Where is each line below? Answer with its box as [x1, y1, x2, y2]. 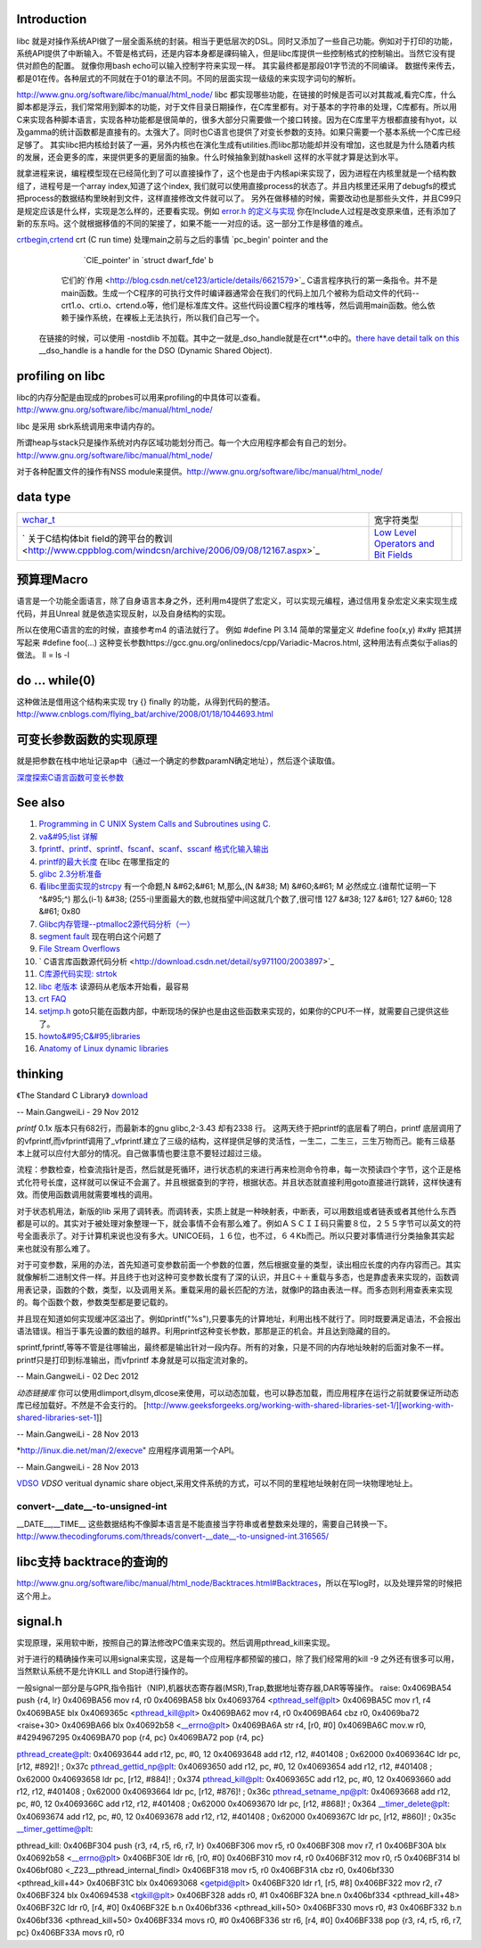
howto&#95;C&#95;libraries [38, 1031, 141, 1042]
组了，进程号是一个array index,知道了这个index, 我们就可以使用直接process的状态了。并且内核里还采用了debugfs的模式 [16, 180, 456, 191]
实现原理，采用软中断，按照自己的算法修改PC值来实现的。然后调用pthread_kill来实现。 [16, 1637, 336, 1647]
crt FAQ [38, 993, 67, 1003]
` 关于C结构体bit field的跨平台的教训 [21, 532, 173, 544]
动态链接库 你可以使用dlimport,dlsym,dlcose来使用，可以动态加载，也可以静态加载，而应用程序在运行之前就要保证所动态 [16, 1387, 460, 1398]
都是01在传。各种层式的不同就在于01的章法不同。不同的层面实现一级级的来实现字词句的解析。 [16, 72, 361, 84]
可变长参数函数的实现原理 [16, 732, 158, 747]
